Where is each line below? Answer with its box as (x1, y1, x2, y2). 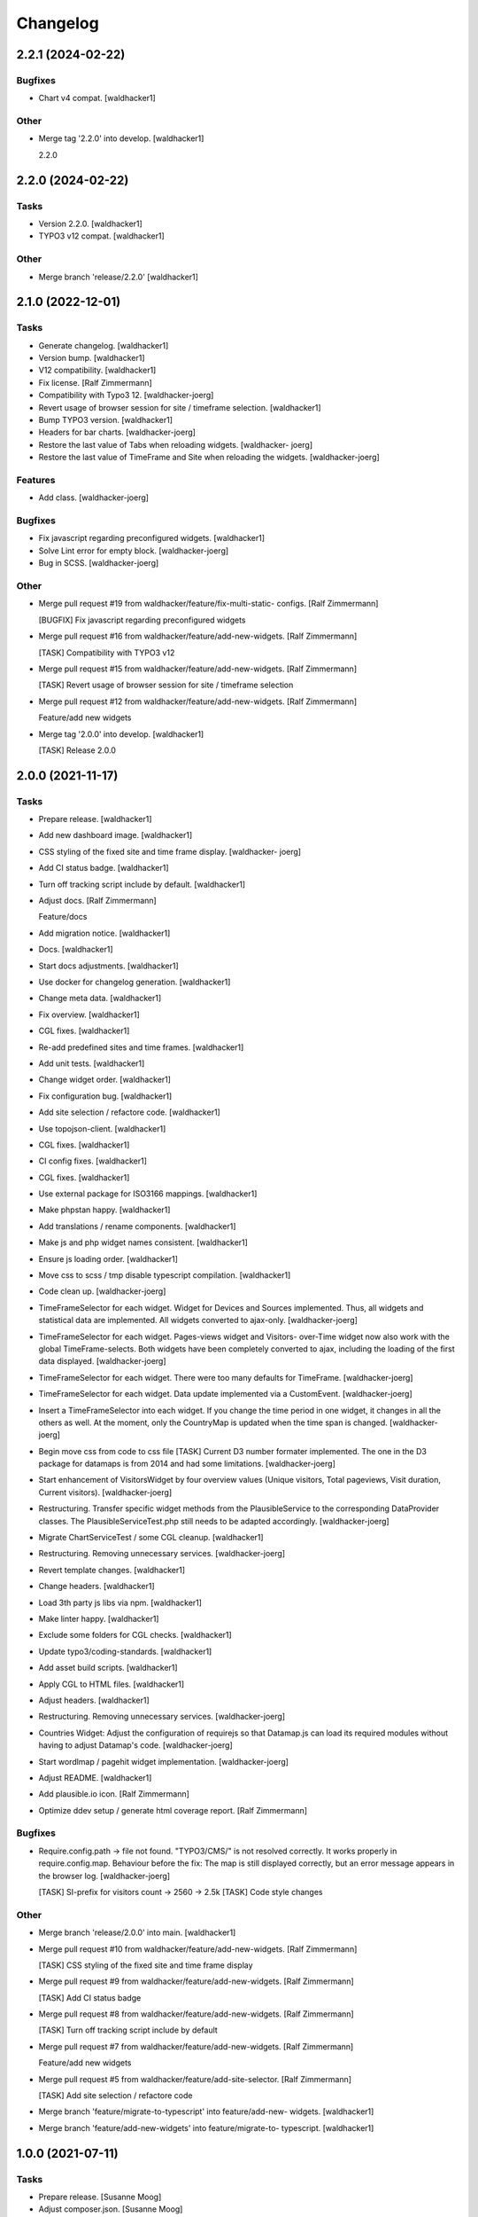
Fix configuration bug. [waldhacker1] (38, 1091, 173, 1101)
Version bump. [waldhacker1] (38, 353, 145, 364)
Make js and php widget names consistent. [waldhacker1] (38, 1237, 248, 1248)
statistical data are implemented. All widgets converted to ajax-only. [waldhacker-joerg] (38, 1315, 358, 1326)
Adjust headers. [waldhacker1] (38, 1695, 150, 1705)
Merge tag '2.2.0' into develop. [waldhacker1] (38, 133, 204, 144)
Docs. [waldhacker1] (38, 944, 113, 955)
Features (16, 474, 56, 486)
